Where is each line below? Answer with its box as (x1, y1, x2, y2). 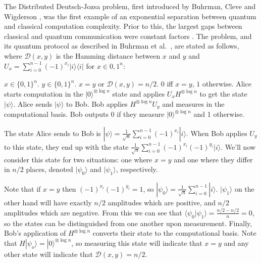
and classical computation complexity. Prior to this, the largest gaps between (4, 21, 242, 31)
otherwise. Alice (202, 78, 251, 89)
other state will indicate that (4, 248, 93, 259)
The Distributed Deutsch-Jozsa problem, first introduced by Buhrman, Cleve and (4, 1, 256, 11)
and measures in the (162, 98, 225, 109)
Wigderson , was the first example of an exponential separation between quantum (4, 11, 256, 21)
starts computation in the (4, 88, 83, 99)
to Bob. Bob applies (66, 98, 128, 109)
